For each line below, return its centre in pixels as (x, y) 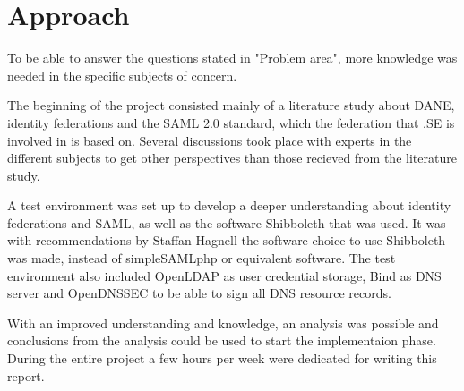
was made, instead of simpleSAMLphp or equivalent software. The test (202, 258)
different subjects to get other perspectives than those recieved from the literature (232, 158)
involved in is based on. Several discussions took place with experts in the (210, 140)
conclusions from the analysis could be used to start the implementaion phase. (222, 340)
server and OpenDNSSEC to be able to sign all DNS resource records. (199, 293)
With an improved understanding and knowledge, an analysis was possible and (223, 323)
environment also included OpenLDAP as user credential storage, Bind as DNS (224, 275)
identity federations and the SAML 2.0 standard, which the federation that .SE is (231, 122)
